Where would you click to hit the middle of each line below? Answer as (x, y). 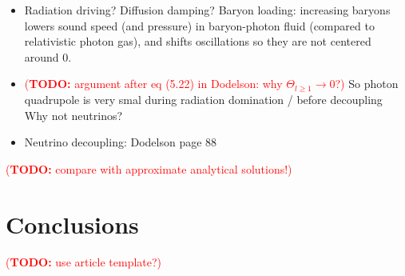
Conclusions (72, 224)
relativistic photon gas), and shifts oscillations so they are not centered (198, 41)
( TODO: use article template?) (84, 262)
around (42, 56)
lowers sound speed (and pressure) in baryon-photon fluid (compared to (199, 25)
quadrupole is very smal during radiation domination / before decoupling (203, 99)
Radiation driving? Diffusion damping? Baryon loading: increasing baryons (207, 10)
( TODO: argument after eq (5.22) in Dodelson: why (153, 84)
